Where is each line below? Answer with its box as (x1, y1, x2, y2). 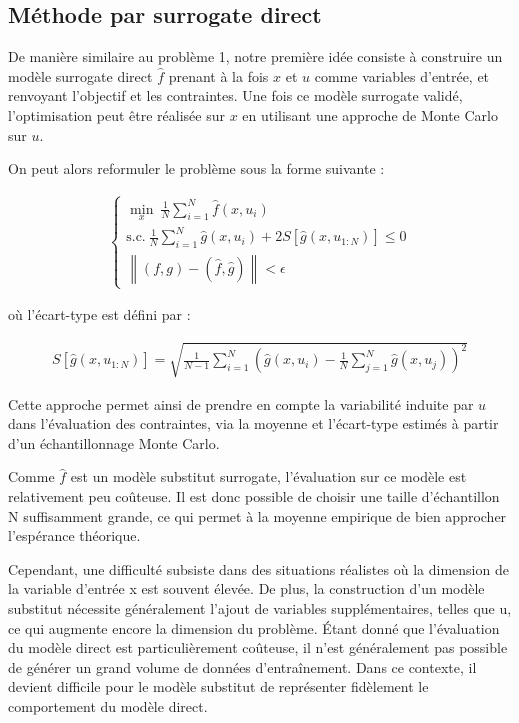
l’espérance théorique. (8, 525, 141, 546)
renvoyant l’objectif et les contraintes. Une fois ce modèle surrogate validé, (8, 85, 463, 106)
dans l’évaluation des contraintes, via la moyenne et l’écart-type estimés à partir (8, 413, 499, 434)
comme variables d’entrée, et (314, 65, 490, 86)
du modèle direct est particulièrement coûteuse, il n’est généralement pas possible (8, 637, 508, 658)
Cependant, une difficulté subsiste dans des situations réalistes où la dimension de (8, 558, 509, 579)
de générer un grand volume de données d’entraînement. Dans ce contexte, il (8, 656, 477, 677)
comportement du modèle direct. (8, 695, 208, 716)
